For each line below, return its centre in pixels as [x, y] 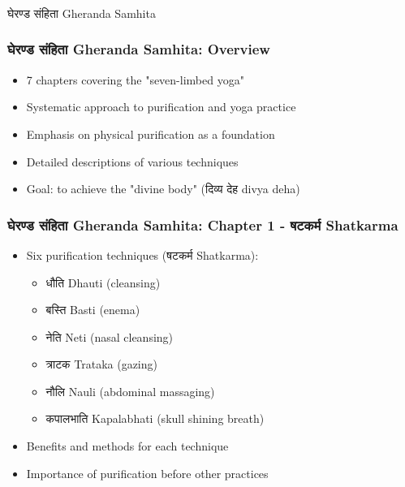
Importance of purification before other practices [147, 473]
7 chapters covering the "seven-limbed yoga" [135, 79]
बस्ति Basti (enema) [93, 310]
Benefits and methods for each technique [127, 446]
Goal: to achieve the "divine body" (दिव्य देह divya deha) [163, 189]
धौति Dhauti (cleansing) [103, 282]
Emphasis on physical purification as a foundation [151, 134]
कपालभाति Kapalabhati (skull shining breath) [155, 418]
